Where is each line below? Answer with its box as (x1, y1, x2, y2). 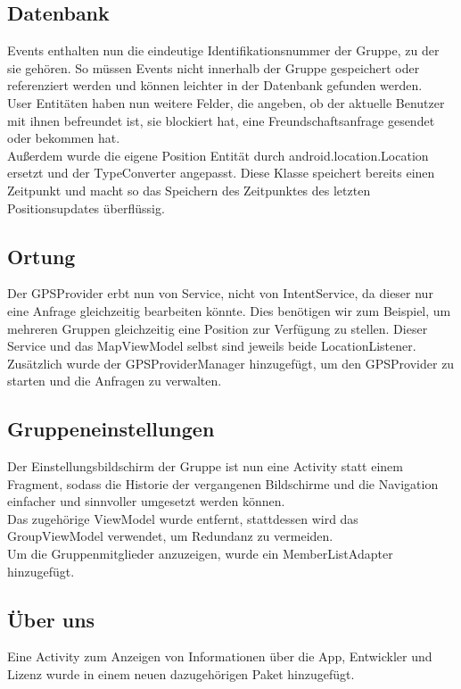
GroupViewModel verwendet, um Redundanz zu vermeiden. (7, 527, 333, 545)
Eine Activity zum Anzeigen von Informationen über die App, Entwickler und (7, 647, 432, 666)
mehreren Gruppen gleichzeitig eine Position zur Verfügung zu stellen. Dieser (7, 319, 428, 337)
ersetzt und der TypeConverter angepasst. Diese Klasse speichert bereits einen (7, 163, 435, 182)
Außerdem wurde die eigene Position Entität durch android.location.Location (7, 145, 429, 164)
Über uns (7, 605, 95, 633)
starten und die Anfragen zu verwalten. (7, 371, 222, 390)
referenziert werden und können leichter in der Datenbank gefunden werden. (7, 76, 423, 95)
